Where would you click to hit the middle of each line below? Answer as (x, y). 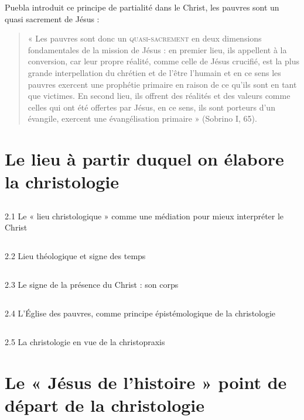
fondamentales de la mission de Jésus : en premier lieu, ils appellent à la (157, 49)
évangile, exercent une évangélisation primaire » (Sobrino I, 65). (142, 118)
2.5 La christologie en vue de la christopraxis (85, 342)
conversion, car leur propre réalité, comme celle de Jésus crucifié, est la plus (163, 61)
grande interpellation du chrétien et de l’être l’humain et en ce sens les (154, 72)
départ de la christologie (105, 405)
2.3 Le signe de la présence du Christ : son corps (92, 285)
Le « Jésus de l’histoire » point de (146, 382)
